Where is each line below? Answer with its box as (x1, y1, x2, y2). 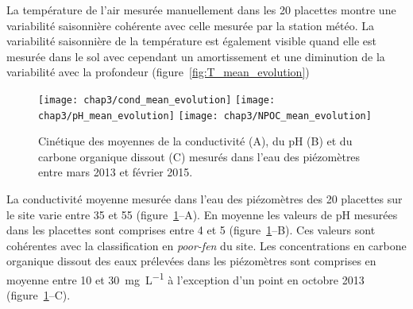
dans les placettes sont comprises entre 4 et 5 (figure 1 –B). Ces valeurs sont (6, 222, 376, 238)
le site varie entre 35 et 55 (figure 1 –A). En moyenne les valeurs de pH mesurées (6, 206, 398, 222)
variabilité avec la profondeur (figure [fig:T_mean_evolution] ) (6, 64, 310, 80)
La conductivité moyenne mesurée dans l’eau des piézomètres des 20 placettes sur (6, 191, 403, 207)
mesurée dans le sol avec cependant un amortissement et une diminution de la (6, 48, 385, 64)
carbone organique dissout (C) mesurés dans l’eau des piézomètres (38, 148, 361, 164)
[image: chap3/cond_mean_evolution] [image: (38, 94, 276, 106)
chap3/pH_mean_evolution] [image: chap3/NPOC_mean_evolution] (38, 110, 372, 122)
